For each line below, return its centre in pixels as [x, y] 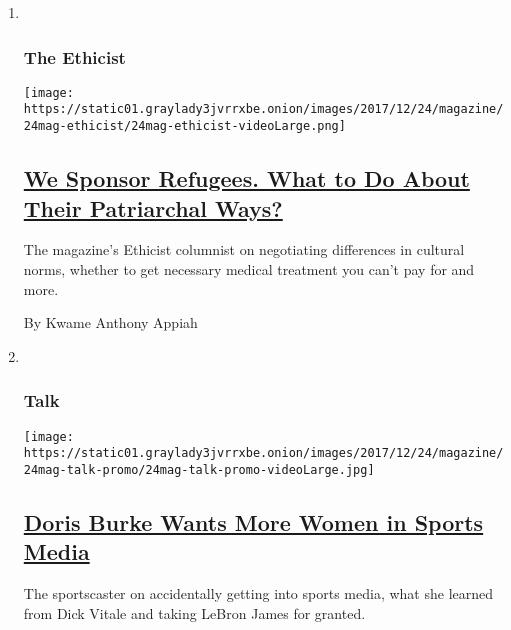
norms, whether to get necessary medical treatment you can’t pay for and [249, 268]
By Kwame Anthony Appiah [110, 322]
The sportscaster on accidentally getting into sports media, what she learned [258, 593]
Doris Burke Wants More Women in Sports [253, 521]
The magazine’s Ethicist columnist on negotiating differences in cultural [244, 249]
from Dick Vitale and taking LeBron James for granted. [194, 612]
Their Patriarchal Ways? [153, 207]
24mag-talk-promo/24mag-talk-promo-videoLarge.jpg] [199, 469]
